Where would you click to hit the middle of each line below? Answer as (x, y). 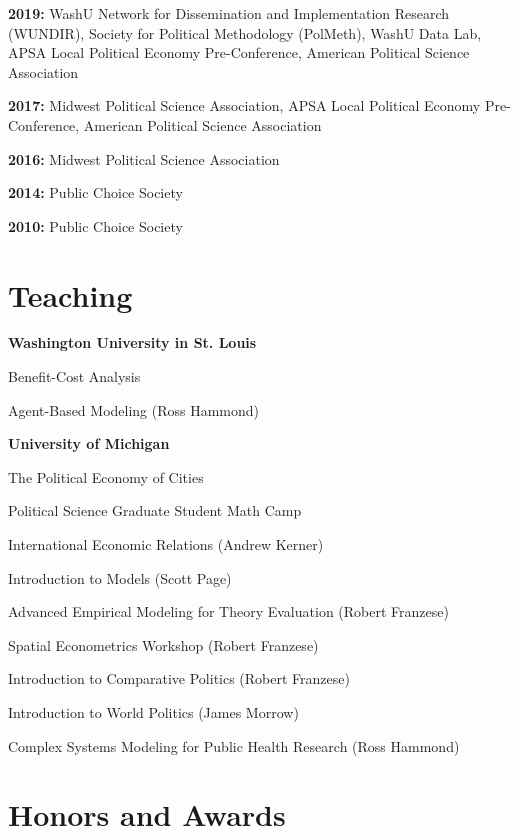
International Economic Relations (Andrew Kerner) (166, 544)
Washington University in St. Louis (132, 342)
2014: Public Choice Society (95, 192)
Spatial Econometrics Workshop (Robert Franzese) (163, 644)
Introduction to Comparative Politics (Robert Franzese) (179, 678)
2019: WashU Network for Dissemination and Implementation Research (229, 13)
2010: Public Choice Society (95, 225)
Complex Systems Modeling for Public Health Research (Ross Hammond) (234, 745)
